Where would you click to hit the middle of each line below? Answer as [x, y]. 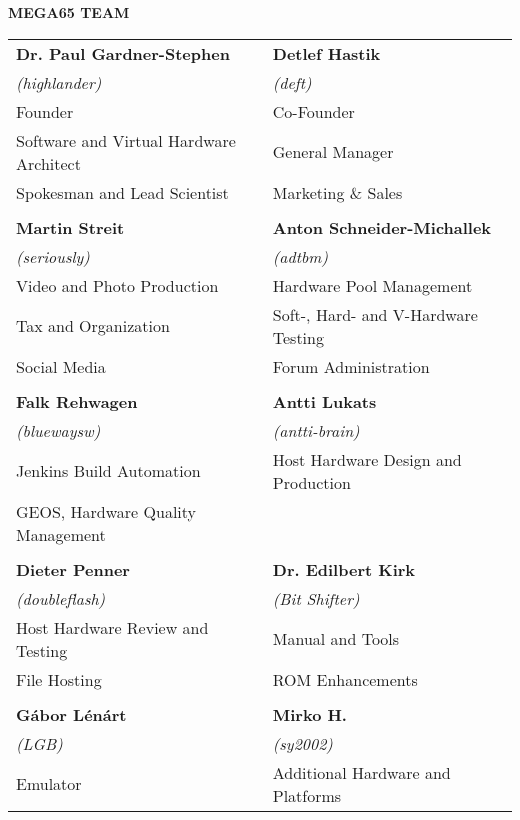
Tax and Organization [93, 326]
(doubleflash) [61, 598]
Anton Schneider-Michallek [382, 227]
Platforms [307, 795]
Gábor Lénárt [71, 714]
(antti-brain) [316, 430]
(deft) [292, 82]
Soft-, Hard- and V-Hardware [375, 314]
